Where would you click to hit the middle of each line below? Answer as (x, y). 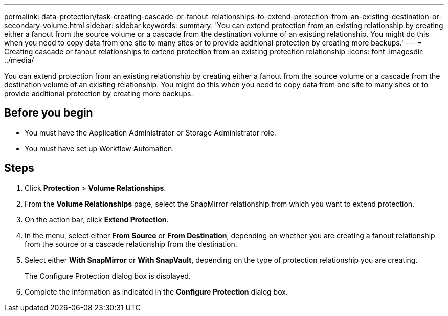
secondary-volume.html (44, 25)
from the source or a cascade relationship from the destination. (131, 244)
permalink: (22, 17)
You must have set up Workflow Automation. (99, 148)
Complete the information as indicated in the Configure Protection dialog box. (156, 291)
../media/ (19, 60)
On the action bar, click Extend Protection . (97, 219)
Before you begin (49, 113)
